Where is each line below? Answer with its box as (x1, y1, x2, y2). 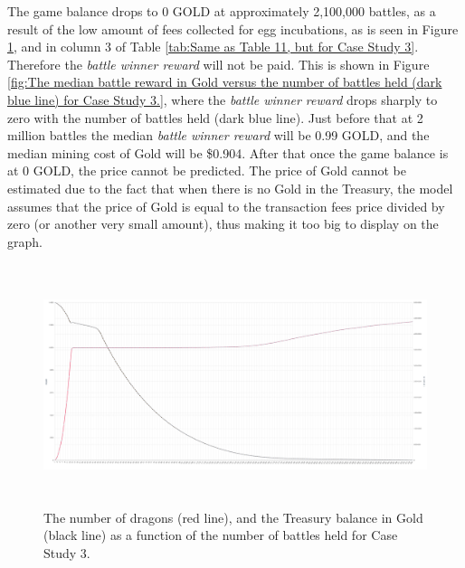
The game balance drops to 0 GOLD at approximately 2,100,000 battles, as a (7, 2, 436, 20)
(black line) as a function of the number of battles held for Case (43, 525, 398, 544)
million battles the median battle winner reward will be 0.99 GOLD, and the (7, 126, 430, 145)
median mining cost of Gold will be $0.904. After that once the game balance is (7, 143, 449, 162)
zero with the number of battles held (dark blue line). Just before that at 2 (7, 108, 423, 127)
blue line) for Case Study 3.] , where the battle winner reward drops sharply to (7, 90, 438, 109)
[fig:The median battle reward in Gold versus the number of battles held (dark (7, 72, 442, 91)
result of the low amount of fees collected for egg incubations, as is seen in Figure (7, 19, 459, 38)
